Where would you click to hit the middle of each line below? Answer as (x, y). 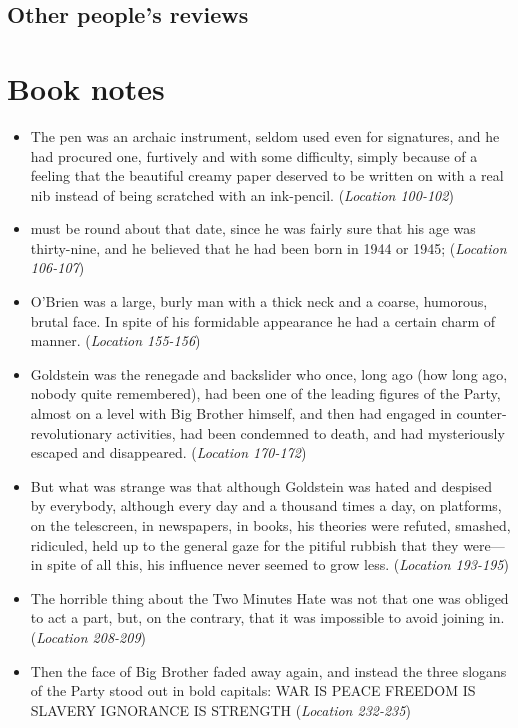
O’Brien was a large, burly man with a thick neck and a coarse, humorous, (259, 301)
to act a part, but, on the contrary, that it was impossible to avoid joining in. (267, 617)
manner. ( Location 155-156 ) (115, 340)
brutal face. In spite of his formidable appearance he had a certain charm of (263, 320)
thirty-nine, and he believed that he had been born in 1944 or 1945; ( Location (268, 247)
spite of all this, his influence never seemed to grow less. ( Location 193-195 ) (278, 564)
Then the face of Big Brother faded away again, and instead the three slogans (268, 670)
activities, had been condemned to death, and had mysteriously (310, 432)
